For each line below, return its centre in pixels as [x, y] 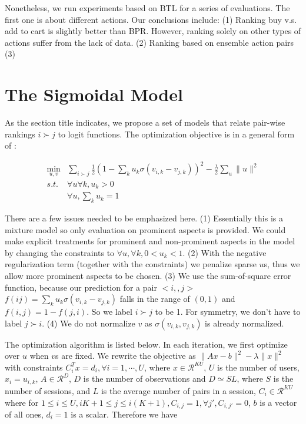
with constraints [34, 367]
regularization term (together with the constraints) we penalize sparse [131, 264]
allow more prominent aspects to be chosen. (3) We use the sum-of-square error [148, 275]
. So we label [109, 312]
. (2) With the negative [224, 252]
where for [22, 402]
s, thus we [282, 264]
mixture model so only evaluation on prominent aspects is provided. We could [145, 229]
